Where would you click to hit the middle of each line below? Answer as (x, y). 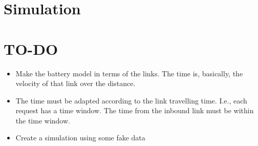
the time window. (43, 120)
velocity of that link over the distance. (76, 83)
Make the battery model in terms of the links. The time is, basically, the (129, 73)
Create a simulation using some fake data (80, 138)
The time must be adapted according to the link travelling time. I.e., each (131, 100)
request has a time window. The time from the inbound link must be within (135, 110)
